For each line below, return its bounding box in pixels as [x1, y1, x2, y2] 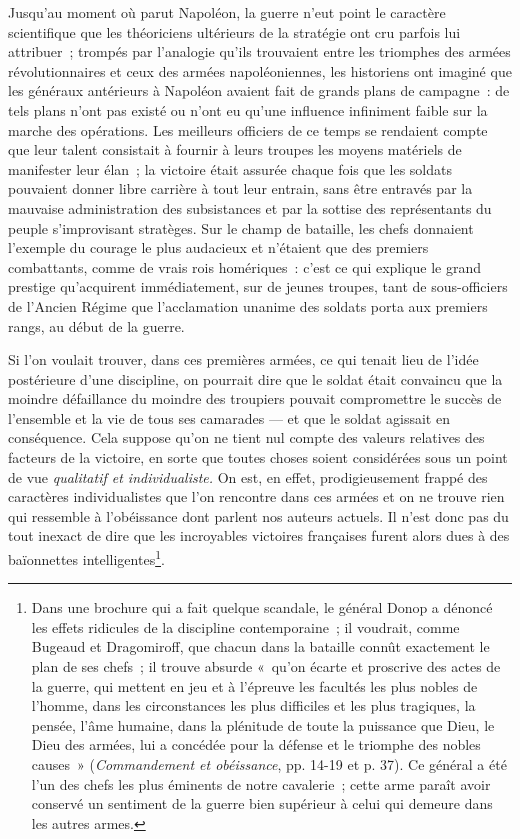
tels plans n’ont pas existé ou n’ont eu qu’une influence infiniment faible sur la [8, 99, 488, 120]
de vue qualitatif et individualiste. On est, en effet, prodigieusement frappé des [8, 466, 488, 487]
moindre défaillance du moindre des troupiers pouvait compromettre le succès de [8, 388, 502, 409]
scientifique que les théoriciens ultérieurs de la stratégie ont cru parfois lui [8, 21, 461, 42]
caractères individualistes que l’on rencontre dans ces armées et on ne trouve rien [8, 486, 505, 507]
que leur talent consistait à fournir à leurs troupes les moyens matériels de [8, 139, 462, 160]
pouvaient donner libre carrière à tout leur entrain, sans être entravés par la [8, 178, 473, 199]
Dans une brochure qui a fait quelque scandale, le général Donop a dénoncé [31, 597, 493, 618]
